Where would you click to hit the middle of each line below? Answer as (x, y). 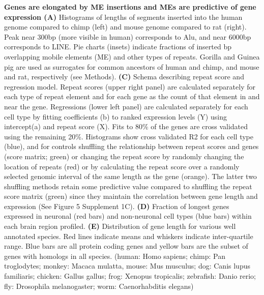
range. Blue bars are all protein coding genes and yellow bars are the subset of (126, 246)
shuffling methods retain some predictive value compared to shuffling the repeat (128, 186)
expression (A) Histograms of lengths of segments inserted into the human (123, 17)
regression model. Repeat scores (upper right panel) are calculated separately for (130, 86)
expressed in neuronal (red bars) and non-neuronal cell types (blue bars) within (128, 216)
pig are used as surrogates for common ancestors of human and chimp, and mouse (132, 66)
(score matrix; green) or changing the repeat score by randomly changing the (124, 156)
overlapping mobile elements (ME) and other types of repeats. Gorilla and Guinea (132, 56)
